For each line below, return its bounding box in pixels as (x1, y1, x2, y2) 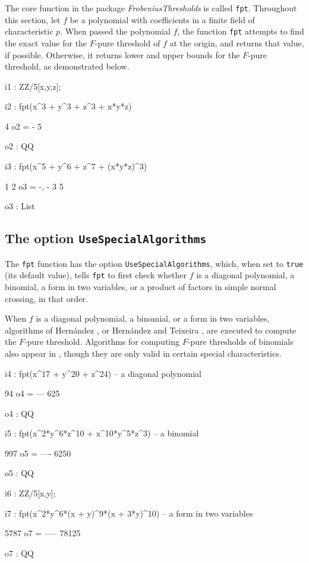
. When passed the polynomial (60, 25, 171, 37)
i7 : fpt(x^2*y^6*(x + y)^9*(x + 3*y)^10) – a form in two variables (5, 507, 253, 519)
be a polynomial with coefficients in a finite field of (70, 13, 255, 26)
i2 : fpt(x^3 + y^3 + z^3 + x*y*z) (5, 100, 132, 112)
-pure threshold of (94, 36, 160, 49)
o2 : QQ (5, 140, 34, 152)
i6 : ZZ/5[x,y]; (5, 487, 56, 499)
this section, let (5, 13, 61, 26)
